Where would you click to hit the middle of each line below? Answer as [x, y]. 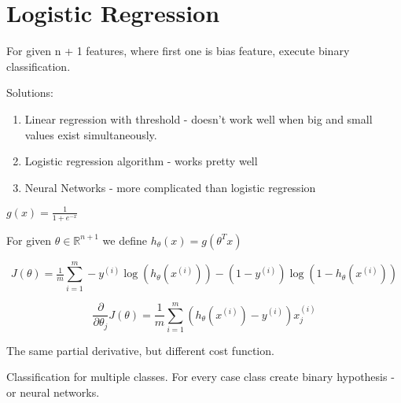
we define [125, 240]
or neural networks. [53, 392]
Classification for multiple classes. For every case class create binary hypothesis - [200, 377]
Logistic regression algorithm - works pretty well [141, 161]
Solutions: [30, 92]
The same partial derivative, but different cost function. [140, 350]
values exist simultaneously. [91, 134]
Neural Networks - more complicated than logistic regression [170, 187]
